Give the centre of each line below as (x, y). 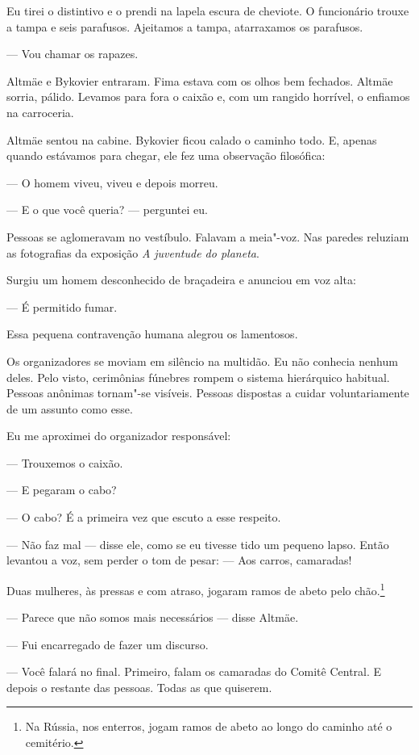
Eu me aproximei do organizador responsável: (119, 436)
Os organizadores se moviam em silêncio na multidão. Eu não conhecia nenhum (202, 361)
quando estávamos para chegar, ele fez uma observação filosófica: (166, 155)
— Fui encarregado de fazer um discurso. (108, 644)
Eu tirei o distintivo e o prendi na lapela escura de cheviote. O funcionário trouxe (208, 10)
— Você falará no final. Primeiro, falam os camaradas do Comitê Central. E (194, 671)
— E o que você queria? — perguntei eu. (107, 210)
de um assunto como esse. (70, 408)
